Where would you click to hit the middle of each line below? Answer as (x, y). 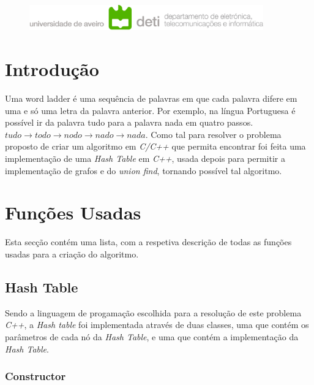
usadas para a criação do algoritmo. (72, 253)
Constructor (36, 376)
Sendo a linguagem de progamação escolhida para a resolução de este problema (153, 312)
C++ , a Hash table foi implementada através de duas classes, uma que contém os (157, 325)
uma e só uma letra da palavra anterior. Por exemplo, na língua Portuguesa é (150, 110)
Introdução (52, 69)
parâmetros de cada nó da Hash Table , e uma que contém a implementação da (152, 336)
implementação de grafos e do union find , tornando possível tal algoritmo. (144, 170)
